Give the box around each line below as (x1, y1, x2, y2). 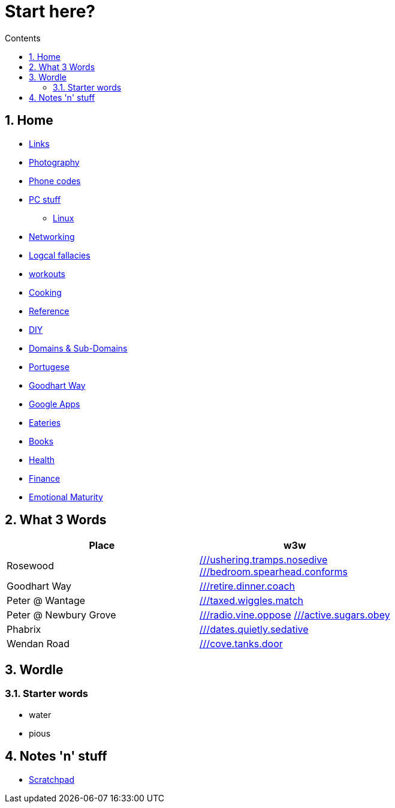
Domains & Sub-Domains (29, 343, 128, 353)
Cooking (29, 287, 62, 298)
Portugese (29, 361, 70, 372)
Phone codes (29, 175, 81, 186)
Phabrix (7, 623, 41, 636)
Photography (29, 157, 80, 167)
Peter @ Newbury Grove (7, 609, 116, 621)
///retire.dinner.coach (199, 580, 296, 593)
